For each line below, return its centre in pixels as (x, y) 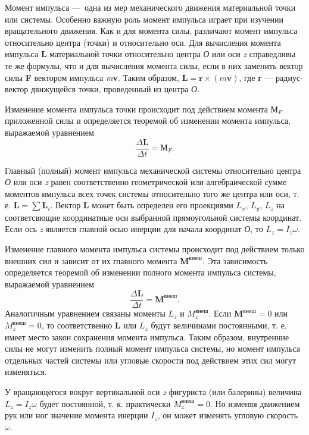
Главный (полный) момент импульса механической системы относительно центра (153, 170)
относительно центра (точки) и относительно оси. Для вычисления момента (143, 42)
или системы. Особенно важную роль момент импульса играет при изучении (144, 19)
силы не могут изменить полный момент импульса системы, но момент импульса (153, 348)
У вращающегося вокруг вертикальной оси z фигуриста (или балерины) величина (153, 392)
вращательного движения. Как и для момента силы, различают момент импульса (151, 31)
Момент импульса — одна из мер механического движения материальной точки (150, 7)
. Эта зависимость (235, 260)
